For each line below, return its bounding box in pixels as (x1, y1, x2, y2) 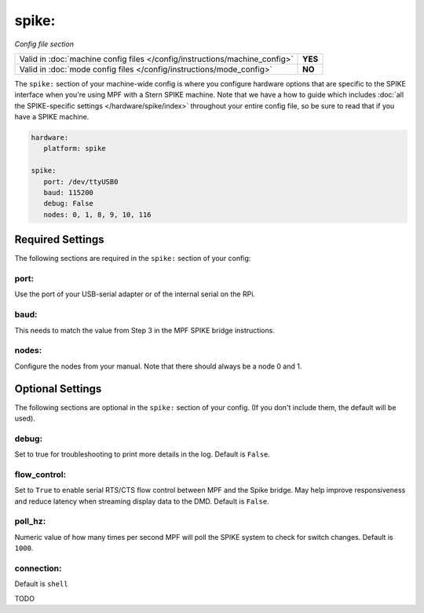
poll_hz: (14, 516, 46, 527)
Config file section (14, 39, 75, 49)
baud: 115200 (43, 189, 94, 197)
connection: (14, 563, 62, 574)
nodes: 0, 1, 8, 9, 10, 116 (43, 210, 152, 219)
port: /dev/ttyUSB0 (43, 177, 119, 186)
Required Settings (14, 233, 105, 247)
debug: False (43, 199, 94, 208)
